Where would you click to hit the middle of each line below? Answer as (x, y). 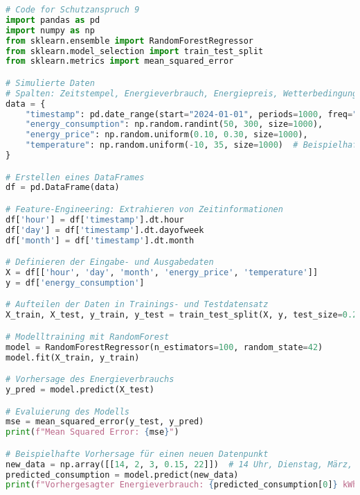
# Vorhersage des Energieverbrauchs (90, 380)
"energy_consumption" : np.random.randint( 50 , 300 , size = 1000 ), (174, 124)
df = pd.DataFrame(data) (63, 188)
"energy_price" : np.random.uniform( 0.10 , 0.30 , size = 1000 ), (166, 135)
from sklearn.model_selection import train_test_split (135, 51)
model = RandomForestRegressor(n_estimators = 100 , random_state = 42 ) (164, 347)
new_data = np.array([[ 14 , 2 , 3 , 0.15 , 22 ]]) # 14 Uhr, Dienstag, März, (179, 464)
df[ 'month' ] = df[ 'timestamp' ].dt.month (100, 240)
